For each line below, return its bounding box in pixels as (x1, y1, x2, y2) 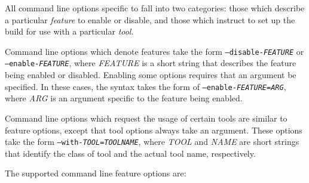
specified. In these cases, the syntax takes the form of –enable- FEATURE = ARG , (5, 80, 286, 92)
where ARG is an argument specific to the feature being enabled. (5, 92, 243, 104)
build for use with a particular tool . (5, 25, 134, 38)
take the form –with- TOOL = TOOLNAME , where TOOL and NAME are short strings (5, 135, 299, 148)
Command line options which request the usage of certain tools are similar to (5, 111, 287, 124)
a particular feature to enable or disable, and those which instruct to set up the (5, 13, 295, 26)
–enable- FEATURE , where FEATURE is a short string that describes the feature (5, 57, 296, 69)
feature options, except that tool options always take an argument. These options (5, 123, 302, 136)
